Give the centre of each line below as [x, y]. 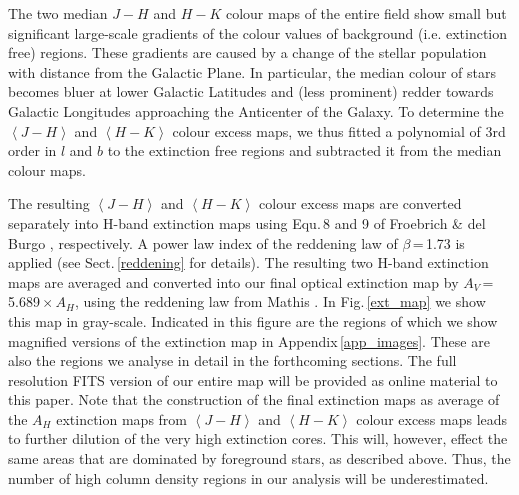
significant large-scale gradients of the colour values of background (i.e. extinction [258, 32]
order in [32, 150]
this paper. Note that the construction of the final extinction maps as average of [254, 399]
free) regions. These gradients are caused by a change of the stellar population [247, 52]
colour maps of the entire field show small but [366, 13]
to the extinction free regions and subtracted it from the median [304, 150]
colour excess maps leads [432, 418]
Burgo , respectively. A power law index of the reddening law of [203, 242]
